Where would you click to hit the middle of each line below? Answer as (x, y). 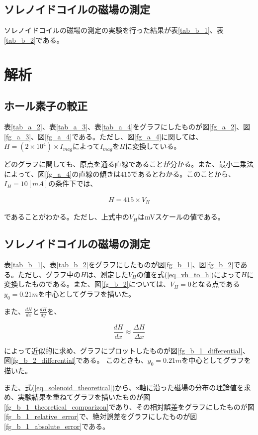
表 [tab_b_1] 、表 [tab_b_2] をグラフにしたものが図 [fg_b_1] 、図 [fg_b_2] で (122, 265)
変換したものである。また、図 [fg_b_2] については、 (87, 284)
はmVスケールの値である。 (181, 217)
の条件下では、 (73, 183)
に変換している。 (153, 146)
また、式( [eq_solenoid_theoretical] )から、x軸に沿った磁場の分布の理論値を (124, 387)
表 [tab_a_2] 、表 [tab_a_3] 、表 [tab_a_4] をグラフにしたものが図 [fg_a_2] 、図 (127, 126)
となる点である (215, 284)
